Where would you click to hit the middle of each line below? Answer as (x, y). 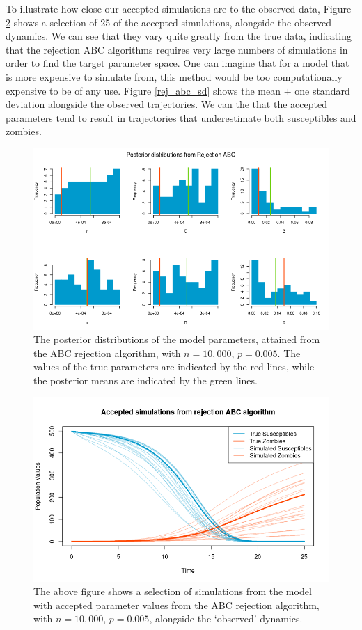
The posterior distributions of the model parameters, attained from (177, 339)
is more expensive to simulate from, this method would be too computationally (174, 76)
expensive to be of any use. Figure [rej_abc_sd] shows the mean (143, 90)
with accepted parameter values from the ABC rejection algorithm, (176, 605)
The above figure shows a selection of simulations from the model (173, 591)
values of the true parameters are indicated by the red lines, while (174, 367)
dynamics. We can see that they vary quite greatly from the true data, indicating (179, 36)
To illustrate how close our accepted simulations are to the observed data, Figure (179, 8)
